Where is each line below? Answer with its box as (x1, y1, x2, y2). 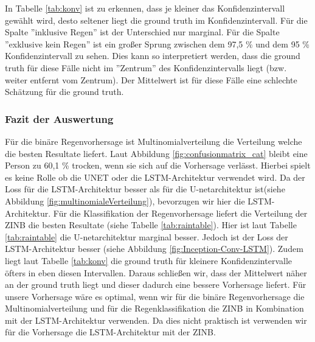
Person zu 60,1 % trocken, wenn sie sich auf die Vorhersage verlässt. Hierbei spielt (5, 159, 311, 172)
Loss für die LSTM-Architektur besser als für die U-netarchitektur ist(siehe (5, 183, 285, 195)
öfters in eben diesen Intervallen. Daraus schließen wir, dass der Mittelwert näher (5, 266, 307, 279)
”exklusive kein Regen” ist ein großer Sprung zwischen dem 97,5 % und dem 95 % (5, 37, 310, 50)
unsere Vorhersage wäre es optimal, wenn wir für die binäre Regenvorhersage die (5, 290, 305, 302)
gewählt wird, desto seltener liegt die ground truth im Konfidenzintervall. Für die (5, 13, 308, 26)
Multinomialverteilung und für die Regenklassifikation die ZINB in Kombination (5, 302, 304, 315)
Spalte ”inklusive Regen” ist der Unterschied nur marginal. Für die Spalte (5, 26, 280, 38)
